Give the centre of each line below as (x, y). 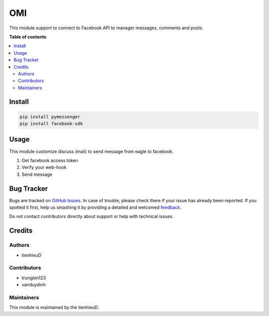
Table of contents (28, 37)
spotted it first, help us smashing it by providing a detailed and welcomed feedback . (95, 207)
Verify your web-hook (44, 167)
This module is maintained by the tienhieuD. (54, 308)
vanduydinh (34, 285)
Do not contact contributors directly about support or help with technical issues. (91, 217)
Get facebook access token (50, 160)
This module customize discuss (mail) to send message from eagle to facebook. (91, 151)
